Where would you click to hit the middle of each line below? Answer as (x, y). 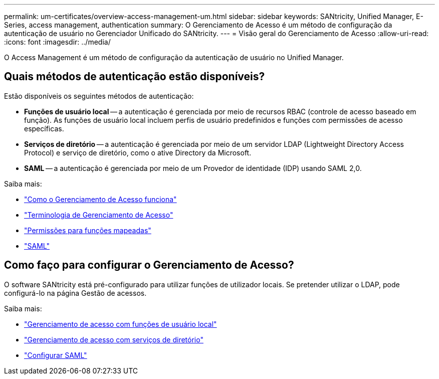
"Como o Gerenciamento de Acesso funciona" (100, 199)
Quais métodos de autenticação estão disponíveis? (135, 77)
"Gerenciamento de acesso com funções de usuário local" (121, 324)
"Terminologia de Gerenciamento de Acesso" (99, 215)
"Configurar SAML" (56, 355)
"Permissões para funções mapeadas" (88, 230)
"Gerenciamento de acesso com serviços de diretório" (114, 339)
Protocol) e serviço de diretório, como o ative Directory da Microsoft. (138, 152)
